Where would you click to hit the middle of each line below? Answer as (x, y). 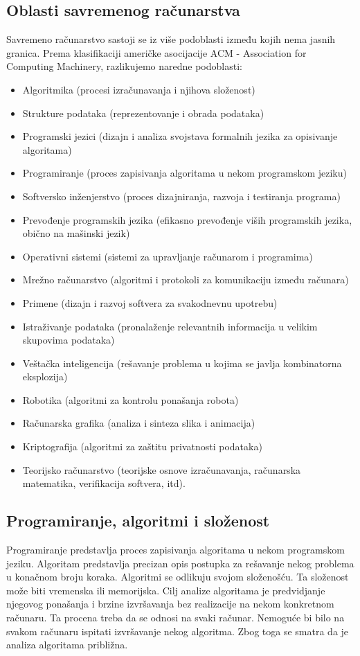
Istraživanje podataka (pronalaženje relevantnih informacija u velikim (170, 326)
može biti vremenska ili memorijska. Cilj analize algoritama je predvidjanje (166, 590)
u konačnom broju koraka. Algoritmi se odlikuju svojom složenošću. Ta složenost (178, 577)
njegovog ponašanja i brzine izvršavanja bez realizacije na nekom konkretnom (170, 604)
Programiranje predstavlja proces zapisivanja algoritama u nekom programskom (175, 550)
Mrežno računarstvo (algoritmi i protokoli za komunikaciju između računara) (186, 280)
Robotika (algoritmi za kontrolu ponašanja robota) (130, 399)
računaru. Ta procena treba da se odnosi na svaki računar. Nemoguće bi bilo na (175, 618)
